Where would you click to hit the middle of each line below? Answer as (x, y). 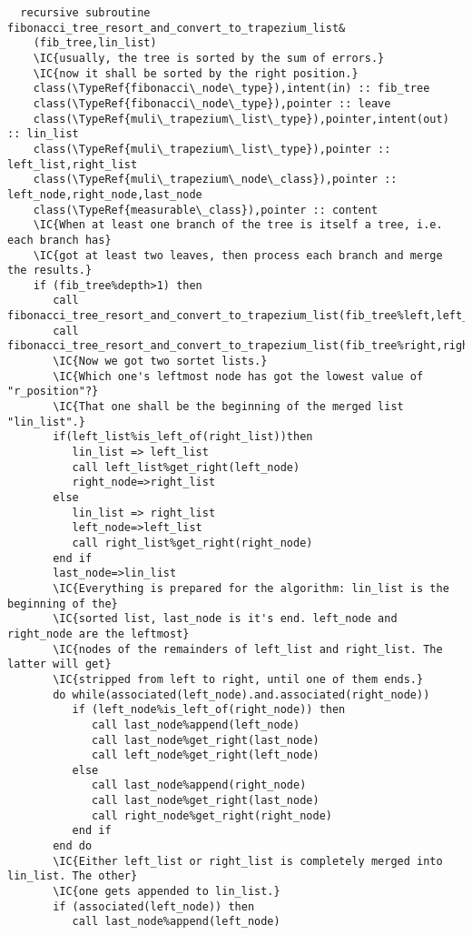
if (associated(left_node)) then (154, 906)
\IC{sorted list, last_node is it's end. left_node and (225, 619)
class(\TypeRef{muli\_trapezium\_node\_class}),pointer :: (215, 180)
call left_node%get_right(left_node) (206, 755)
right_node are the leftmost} (98, 633)
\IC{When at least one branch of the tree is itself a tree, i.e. (238, 225)
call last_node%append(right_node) (199, 785)
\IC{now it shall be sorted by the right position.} (196, 73)
